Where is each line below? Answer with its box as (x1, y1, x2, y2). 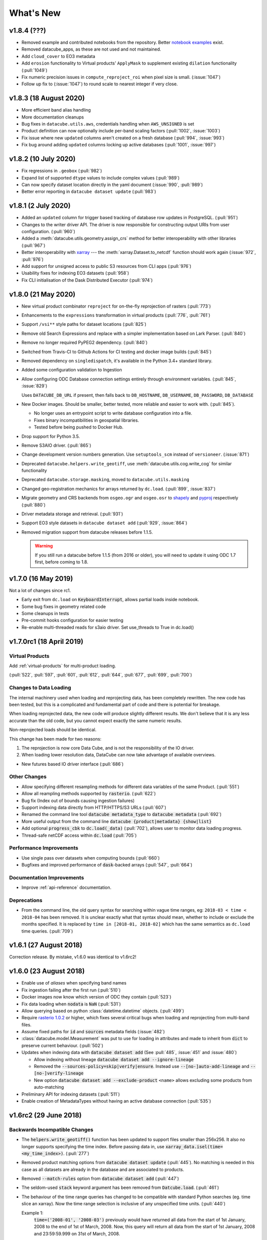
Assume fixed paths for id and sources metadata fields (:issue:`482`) (21, 1029, 165, 1035)
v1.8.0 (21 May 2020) (9, 290, 76, 299)
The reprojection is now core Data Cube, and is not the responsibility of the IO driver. (21, 744, 195, 751)
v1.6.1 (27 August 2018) (9, 941, 83, 949)
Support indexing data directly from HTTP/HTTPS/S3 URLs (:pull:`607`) (21, 804, 167, 810)
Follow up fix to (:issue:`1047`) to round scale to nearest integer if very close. (21, 81, 178, 87)
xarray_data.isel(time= (165, 1144, 223, 1149)
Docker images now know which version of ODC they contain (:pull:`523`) (21, 994, 172, 1000)
